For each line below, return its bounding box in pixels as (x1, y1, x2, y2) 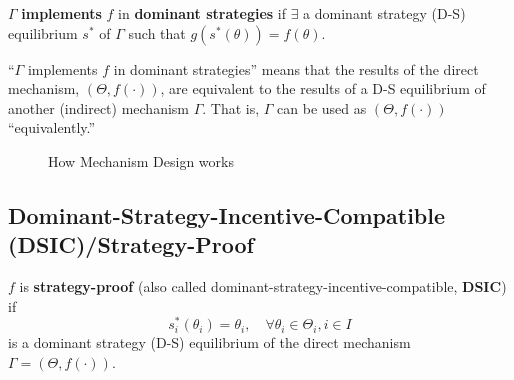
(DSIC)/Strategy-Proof (8, 229, 254, 260)
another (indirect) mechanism (8, 97, 189, 118)
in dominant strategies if (118, 3, 286, 23)
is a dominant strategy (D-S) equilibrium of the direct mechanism (8, 332, 411, 353)
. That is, (202, 97, 260, 118)
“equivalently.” (8, 117, 96, 138)
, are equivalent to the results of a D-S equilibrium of (160, 78, 486, 99)
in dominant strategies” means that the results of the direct (113, 58, 479, 79)
